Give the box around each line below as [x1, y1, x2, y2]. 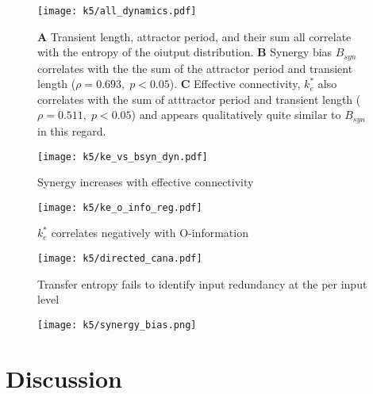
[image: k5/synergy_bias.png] [37, 319, 197, 331]
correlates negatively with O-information [51, 224, 248, 241]
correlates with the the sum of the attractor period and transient [37, 59, 353, 76]
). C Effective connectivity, [169, 75, 301, 92]
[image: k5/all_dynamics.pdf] [37, 6, 197, 17]
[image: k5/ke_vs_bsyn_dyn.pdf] [37, 151, 208, 163]
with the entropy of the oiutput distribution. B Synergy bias [37, 44, 333, 60]
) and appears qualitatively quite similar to [131, 106, 341, 123]
